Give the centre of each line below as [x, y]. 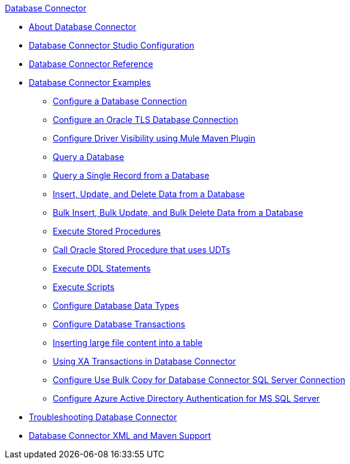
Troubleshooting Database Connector [103, 417]
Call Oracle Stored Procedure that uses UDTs [142, 250]
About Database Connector [83, 27]
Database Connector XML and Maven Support [120, 436]
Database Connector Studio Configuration [112, 45]
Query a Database [88, 157]
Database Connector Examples [90, 82]
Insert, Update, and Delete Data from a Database [149, 194]
